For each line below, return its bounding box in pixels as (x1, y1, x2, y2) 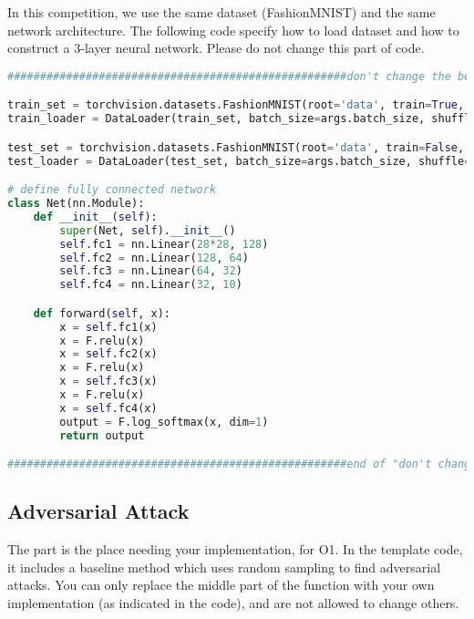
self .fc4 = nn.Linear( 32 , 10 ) (59, 278, 242, 292)
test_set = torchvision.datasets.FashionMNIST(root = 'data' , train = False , (7, 140, 465, 154)
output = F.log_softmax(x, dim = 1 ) (59, 415, 269, 428)
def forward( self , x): (33, 306, 170, 320)
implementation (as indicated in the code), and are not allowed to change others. (7, 593, 459, 613)
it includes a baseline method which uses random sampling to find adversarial (7, 557, 441, 576)
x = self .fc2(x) (59, 347, 158, 361)
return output (59, 428, 145, 442)
